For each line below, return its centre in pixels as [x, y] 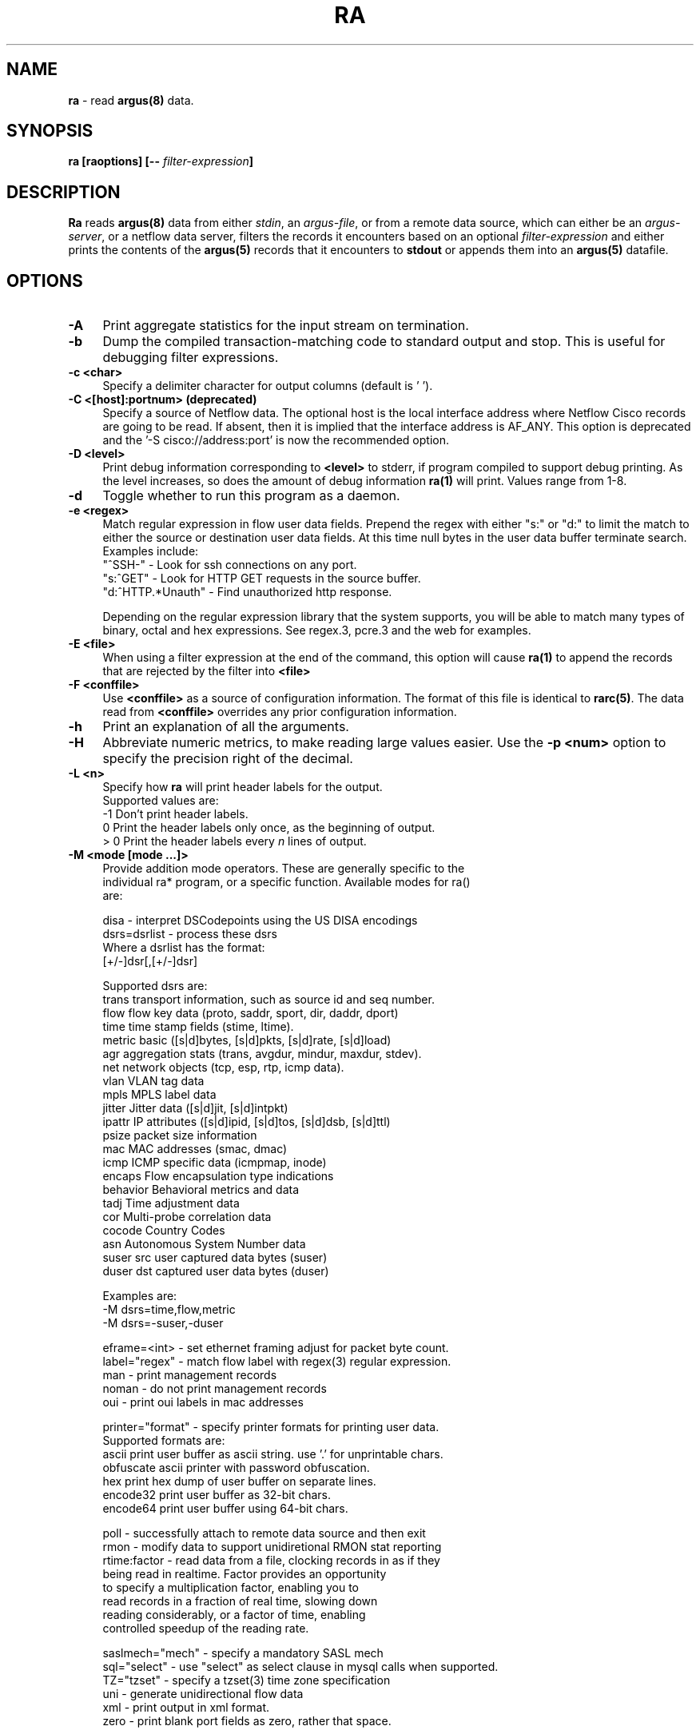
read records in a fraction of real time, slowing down [240, 1601]
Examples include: [151, 551]
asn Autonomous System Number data [204, 1244]
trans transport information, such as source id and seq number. [268, 1000]
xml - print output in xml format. [186, 1708]
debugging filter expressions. [191, 358]
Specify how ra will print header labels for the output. [243, 787]
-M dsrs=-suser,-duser [163, 1323]
